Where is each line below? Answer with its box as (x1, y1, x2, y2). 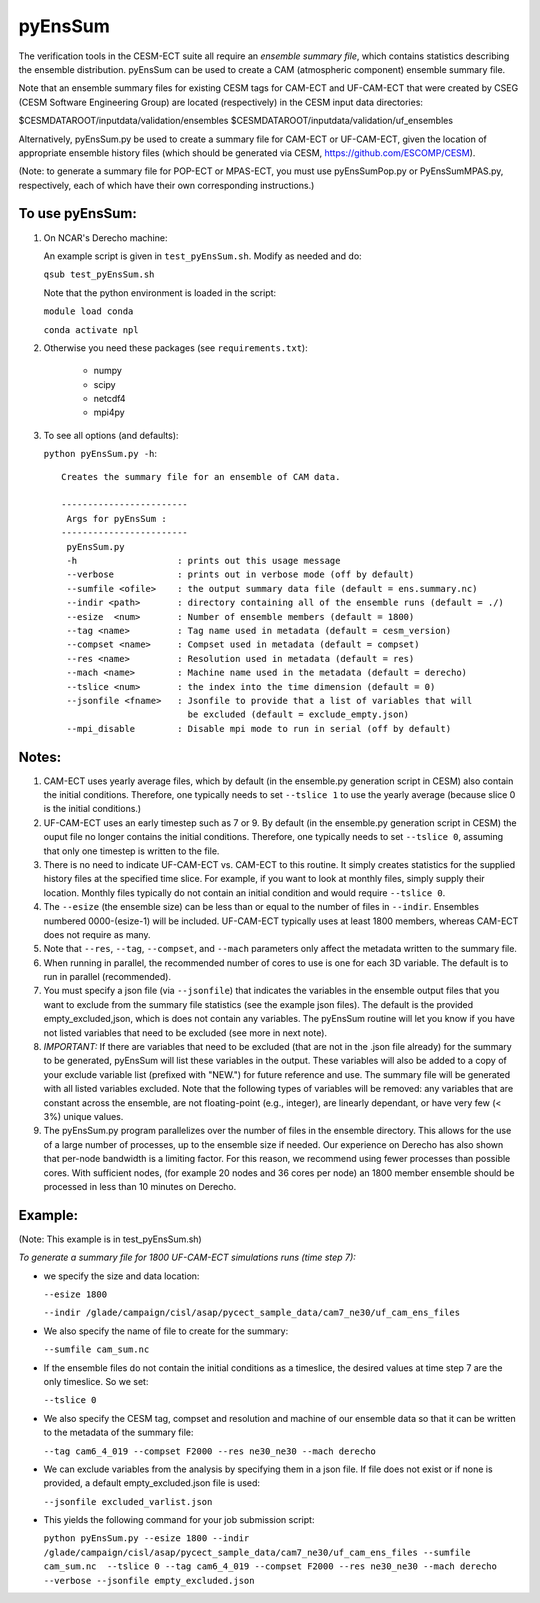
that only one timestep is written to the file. (43, 845, 220, 857)
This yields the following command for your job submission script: (43, 1514, 315, 1526)
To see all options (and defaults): (43, 429, 179, 441)
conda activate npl (43, 324, 139, 335)
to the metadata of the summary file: (43, 1426, 194, 1439)
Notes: (18, 748, 62, 765)
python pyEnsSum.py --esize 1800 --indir (43, 1533, 250, 1544)
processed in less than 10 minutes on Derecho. (43, 1180, 237, 1192)
